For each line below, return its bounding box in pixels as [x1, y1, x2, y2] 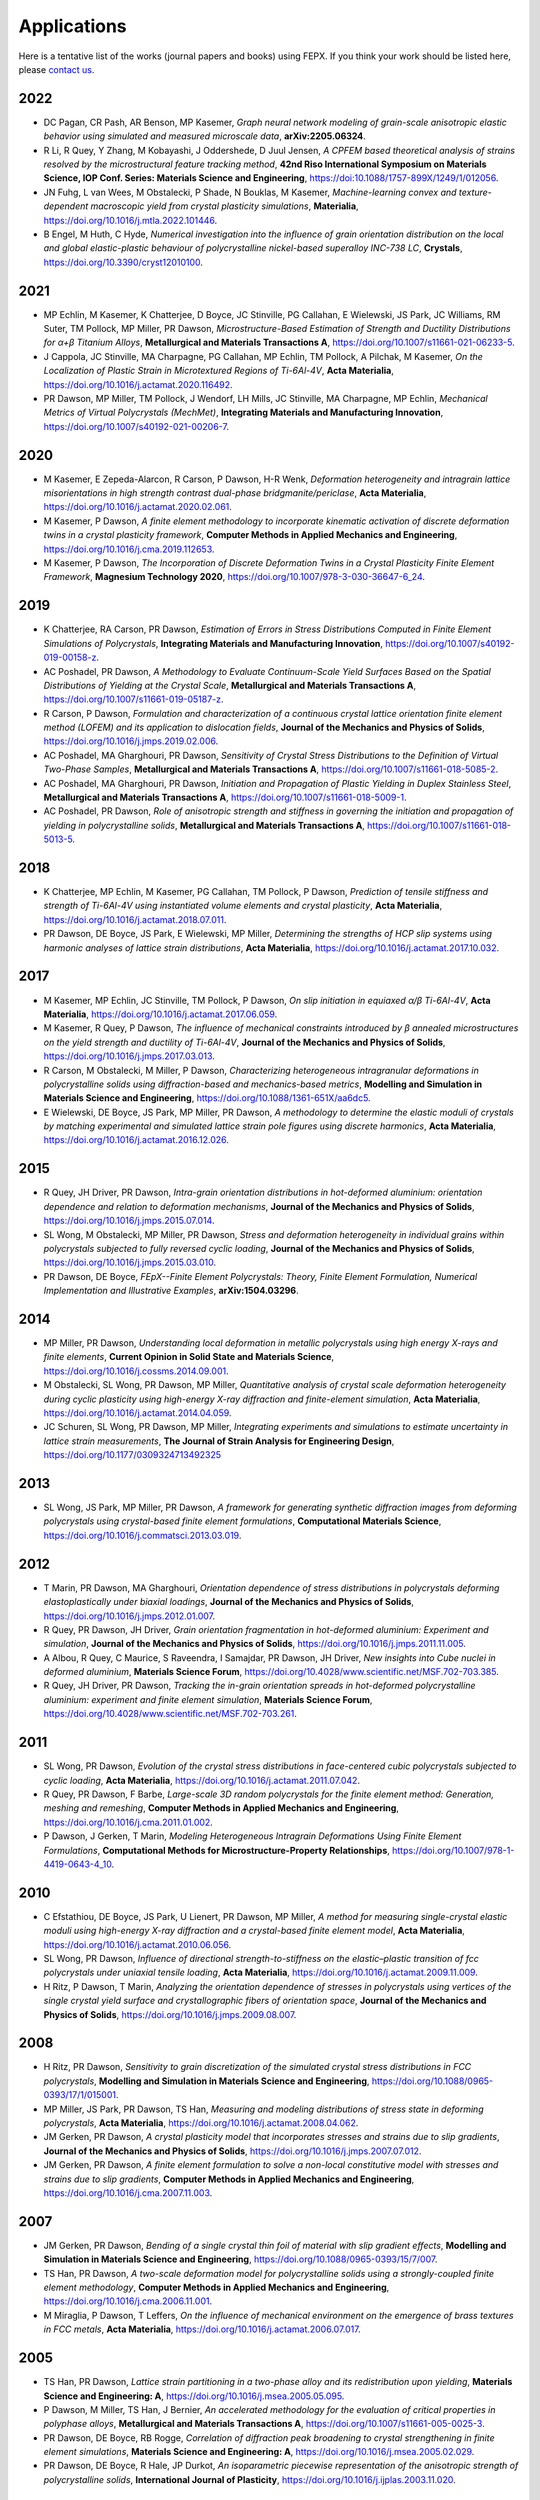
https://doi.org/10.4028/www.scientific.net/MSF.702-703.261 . [43, 1708, 297, 1720]
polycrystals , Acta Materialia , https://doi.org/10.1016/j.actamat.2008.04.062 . [43, 2117, 359, 2129]
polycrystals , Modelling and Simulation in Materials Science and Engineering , [43, 2075, 370, 2087]
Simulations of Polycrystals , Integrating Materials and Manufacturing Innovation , [43, 637, 384, 649]
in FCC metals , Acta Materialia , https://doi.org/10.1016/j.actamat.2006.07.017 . [43, 2323, 361, 2335]
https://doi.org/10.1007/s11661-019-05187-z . [43, 693, 224, 705]
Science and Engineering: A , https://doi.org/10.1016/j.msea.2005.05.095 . [43, 2390, 345, 2402]
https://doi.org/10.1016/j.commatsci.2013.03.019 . [43, 1529, 242, 1541]
